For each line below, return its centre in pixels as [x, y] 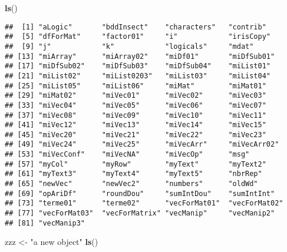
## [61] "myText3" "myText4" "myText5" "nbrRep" [133, 174]
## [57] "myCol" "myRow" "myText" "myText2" [136, 164]
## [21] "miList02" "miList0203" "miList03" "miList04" [138, 76]
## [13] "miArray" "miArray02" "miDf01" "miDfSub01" [140, 56]
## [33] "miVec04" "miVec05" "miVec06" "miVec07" [136, 105]
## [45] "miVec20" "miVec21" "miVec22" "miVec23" [136, 135]
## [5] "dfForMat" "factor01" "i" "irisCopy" [138, 37]
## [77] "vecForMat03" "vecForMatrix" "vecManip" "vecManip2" [140, 213]
